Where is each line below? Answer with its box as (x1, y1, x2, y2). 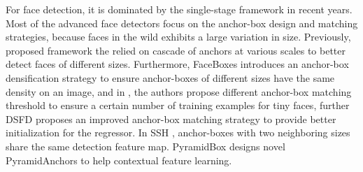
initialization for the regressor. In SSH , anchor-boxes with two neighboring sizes (6, 125, 350, 140)
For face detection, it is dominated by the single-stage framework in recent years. (6, 2, 353, 16)
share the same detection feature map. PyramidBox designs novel (6, 138, 285, 153)
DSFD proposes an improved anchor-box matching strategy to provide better (6, 111, 336, 126)
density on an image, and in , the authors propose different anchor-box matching (6, 84, 352, 99)
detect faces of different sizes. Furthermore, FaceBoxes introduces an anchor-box (6, 57, 349, 71)
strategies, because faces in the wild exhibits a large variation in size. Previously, (6, 29, 351, 44)
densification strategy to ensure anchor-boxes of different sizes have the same (6, 70, 335, 85)
